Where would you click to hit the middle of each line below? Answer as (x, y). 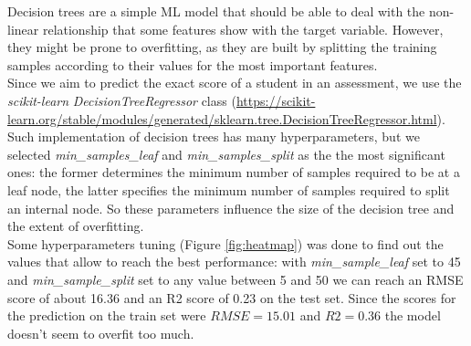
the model (413, 315)
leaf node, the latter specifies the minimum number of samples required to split (229, 189)
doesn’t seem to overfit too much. (101, 333)
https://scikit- (276, 100)
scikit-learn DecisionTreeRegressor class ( (122, 100)
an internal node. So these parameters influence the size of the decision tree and (231, 208)
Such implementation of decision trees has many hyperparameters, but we (214, 136)
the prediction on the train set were (107, 315)
